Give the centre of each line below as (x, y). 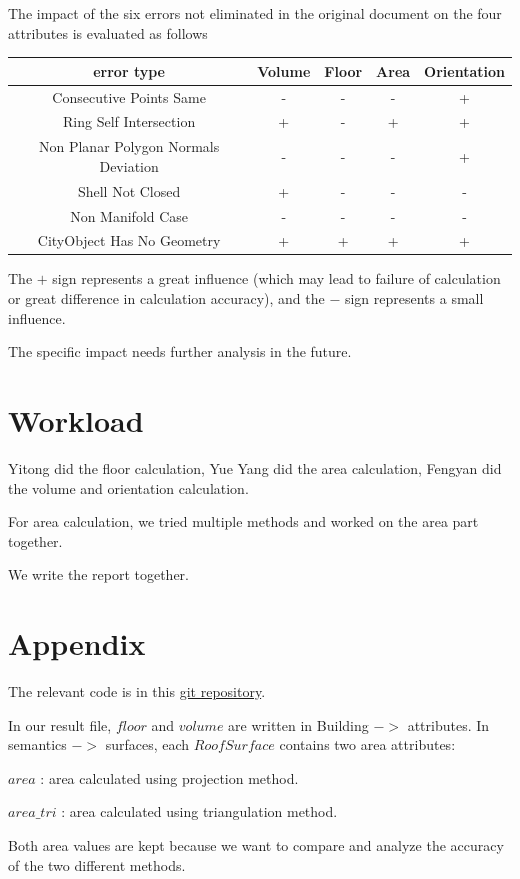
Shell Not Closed (129, 190)
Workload (76, 420)
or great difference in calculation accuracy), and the (166, 298)
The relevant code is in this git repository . (137, 691)
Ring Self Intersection (129, 121)
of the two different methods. (97, 864)
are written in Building (298, 724)
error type (129, 70)
